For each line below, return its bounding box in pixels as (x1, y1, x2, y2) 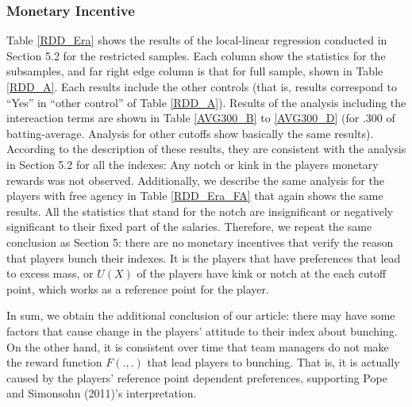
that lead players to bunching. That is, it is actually (147, 354, 400, 371)
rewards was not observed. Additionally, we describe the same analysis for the (6, 171, 384, 188)
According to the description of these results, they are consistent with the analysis (6, 140, 406, 157)
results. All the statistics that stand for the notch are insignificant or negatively (6, 202, 394, 219)
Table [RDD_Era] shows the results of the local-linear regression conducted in (6, 32, 387, 48)
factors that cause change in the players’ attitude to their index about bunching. (6, 322, 398, 339)
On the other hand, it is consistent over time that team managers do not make (6, 338, 389, 355)
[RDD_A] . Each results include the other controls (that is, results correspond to (6, 79, 397, 94)
